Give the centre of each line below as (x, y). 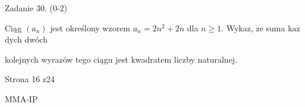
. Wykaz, (237, 27)
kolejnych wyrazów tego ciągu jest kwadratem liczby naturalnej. (121, 59)
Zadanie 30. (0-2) (36, 8)
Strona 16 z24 (30, 79)
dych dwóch (26, 39)
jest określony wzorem (90, 27)
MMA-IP (21, 98)
